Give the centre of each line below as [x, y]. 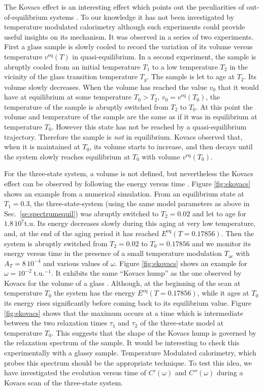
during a [230, 372]
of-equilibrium [26, 17]
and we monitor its [221, 243]
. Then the [238, 233]
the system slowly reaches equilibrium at [67, 156]
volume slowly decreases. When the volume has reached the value [106, 87]
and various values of [76, 263]
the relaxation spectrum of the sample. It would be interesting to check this [122, 343]
